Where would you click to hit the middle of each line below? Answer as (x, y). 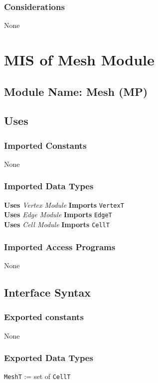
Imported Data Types (49, 186)
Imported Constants (45, 145)
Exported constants (44, 317)
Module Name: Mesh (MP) (76, 91)
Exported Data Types (49, 358)
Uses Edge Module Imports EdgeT (58, 214)
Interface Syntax (48, 292)
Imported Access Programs (60, 246)
